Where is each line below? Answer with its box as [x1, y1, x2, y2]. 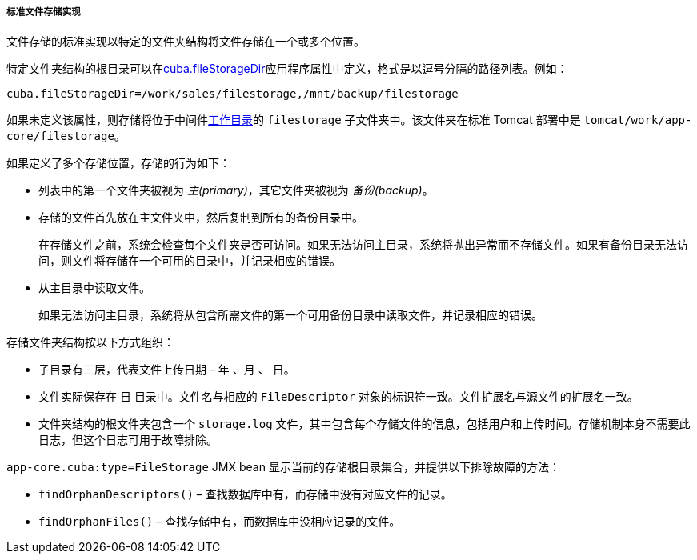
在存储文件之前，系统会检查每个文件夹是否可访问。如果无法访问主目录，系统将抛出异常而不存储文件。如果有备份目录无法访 [38, 238, 688, 252]
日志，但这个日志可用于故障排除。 [38, 433, 218, 447]
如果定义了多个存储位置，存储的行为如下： [6, 156, 230, 170]
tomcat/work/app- [583, 114, 692, 127]
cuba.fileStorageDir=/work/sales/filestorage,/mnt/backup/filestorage [6, 87, 459, 101]
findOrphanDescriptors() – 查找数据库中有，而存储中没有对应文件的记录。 [38, 487, 452, 502]
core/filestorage [6, 130, 114, 143]
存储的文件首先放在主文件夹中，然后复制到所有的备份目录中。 [38, 210, 363, 225]
